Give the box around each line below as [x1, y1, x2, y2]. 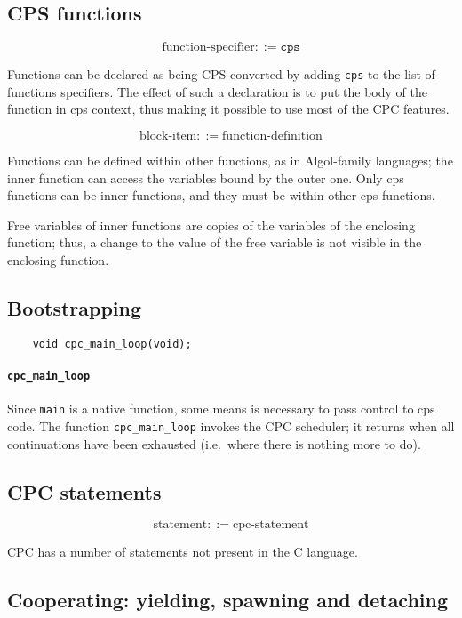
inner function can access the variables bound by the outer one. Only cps [7, 168, 404, 187]
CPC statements [7, 478, 162, 505]
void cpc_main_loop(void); [32, 337, 192, 350]
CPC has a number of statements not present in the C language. [7, 542, 358, 561]
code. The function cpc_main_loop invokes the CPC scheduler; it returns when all [7, 416, 455, 435]
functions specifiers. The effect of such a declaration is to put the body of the [7, 82, 427, 100]
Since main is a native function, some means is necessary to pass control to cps [7, 399, 435, 418]
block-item [139, 130, 197, 143]
